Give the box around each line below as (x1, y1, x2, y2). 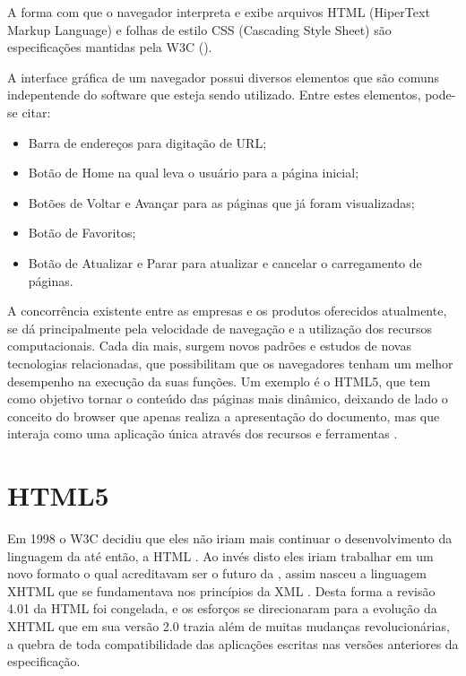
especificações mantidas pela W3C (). (7, 38, 212, 56)
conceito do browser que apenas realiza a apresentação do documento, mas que (7, 406, 440, 425)
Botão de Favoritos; (28, 223, 136, 242)
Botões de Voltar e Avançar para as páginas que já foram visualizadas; (28, 193, 415, 212)
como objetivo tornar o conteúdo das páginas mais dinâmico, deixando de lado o (7, 389, 448, 408)
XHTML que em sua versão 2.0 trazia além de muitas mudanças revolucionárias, (7, 616, 450, 635)
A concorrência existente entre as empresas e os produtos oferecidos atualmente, (7, 301, 447, 320)
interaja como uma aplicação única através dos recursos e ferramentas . (7, 424, 398, 443)
